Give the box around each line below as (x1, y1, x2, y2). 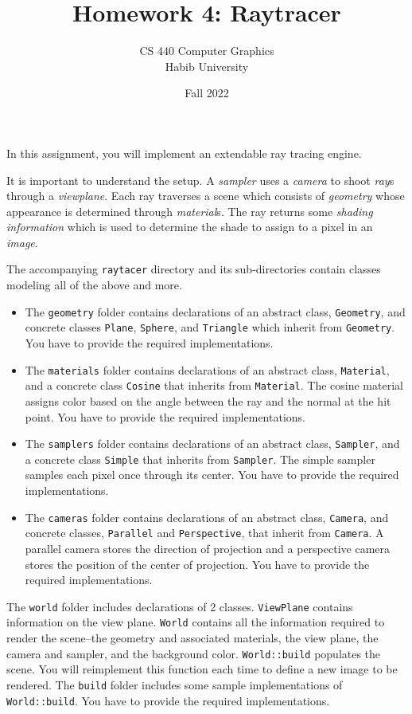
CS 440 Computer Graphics (139, 42, 274, 59)
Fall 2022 (185, 84, 229, 101)
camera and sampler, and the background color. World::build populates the (6, 645, 381, 661)
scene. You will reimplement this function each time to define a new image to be (6, 661, 398, 677)
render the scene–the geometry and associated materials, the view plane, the (6, 630, 379, 646)
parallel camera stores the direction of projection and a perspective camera (25, 539, 391, 556)
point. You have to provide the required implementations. (25, 408, 305, 425)
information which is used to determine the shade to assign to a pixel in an (6, 218, 373, 235)
